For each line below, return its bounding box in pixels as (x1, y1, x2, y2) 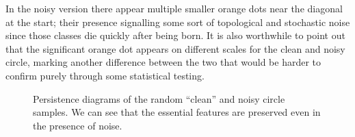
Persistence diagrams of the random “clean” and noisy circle (33, 91, 285, 105)
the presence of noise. (33, 118, 122, 132)
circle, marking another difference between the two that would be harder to (5, 55, 321, 69)
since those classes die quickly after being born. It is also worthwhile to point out (5, 28, 345, 42)
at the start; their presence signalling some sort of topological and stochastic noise (5, 14, 350, 29)
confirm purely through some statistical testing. (5, 68, 205, 82)
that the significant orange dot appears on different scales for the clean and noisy (5, 41, 345, 55)
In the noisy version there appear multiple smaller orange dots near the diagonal (5, 1, 343, 15)
